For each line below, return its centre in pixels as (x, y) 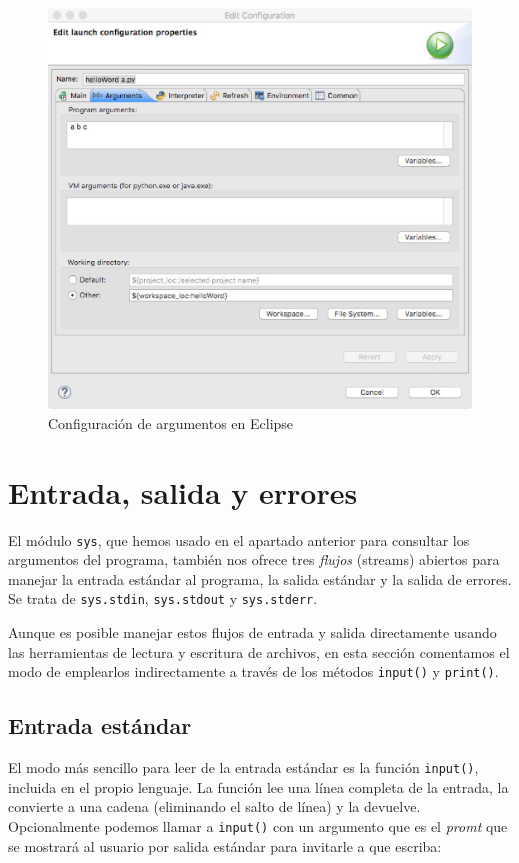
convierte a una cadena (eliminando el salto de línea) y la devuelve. (214, 806)
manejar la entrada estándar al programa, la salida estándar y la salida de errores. (260, 578)
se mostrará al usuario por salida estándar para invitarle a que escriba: (225, 845)
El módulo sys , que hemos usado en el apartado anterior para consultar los (239, 539)
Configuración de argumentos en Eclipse (171, 422)
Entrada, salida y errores (183, 491)
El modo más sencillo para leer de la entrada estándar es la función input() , (243, 767)
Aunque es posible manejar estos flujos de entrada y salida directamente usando (252, 632)
